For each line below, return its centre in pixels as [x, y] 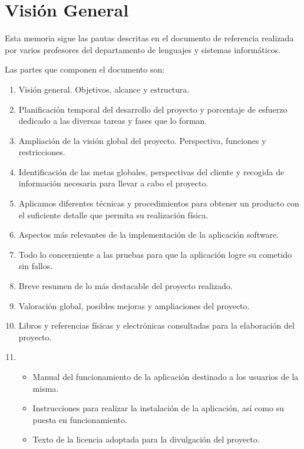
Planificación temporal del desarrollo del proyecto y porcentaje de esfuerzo [153, 109]
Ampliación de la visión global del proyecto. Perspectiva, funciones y [142, 140]
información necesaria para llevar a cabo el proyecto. [113, 183]
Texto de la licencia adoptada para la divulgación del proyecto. [146, 439]
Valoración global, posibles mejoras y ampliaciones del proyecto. [134, 305]
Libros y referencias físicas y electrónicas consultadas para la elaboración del [156, 325]
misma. [46, 388]
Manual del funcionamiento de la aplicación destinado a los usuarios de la [166, 376]
